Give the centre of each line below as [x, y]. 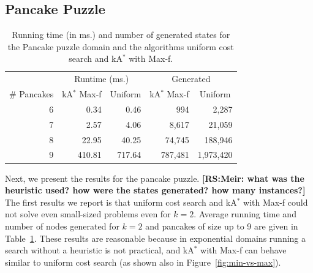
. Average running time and [245, 214]
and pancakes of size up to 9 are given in [222, 226]
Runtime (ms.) [102, 79]
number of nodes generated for [62, 226]
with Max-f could [276, 202]
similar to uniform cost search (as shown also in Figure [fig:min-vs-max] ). [143, 262]
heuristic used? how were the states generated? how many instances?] [155, 190]
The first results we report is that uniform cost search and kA [121, 202]
